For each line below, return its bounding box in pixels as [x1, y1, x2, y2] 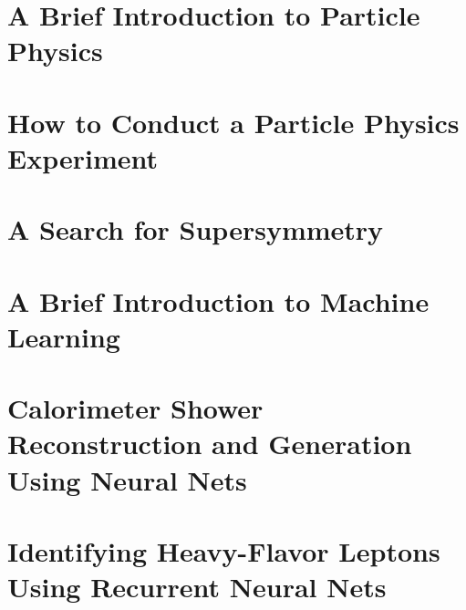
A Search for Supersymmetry [7, 211, 384, 248]
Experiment [7, 139, 159, 176]
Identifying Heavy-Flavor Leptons [7, 532, 440, 569]
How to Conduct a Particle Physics [7, 103, 460, 140]
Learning [7, 317, 120, 355]
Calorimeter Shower [7, 389, 264, 427]
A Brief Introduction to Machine [7, 282, 430, 319]
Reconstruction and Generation [7, 425, 412, 462]
